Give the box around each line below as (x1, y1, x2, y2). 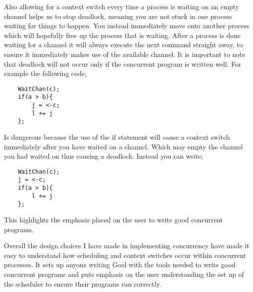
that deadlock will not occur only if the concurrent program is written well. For (4, 58, 241, 69)
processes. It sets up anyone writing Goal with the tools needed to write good (4, 259, 236, 270)
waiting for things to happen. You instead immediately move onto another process (4, 20, 250, 31)
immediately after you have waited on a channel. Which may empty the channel (4, 141, 243, 151)
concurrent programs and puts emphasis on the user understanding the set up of (4, 269, 244, 279)
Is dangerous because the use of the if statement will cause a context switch (4, 132, 230, 142)
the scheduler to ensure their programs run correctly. (4, 278, 161, 289)
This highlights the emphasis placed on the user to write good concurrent (4, 215, 223, 225)
